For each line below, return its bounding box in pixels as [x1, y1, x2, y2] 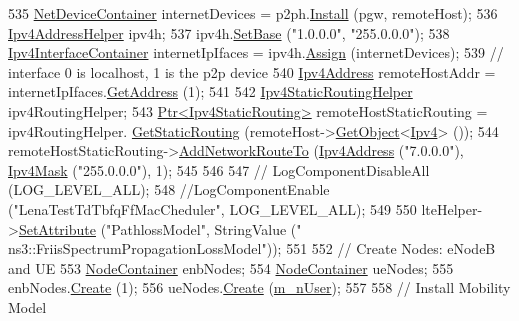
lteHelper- [421, 198, 483, 219]
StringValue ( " [214, 218, 302, 239]
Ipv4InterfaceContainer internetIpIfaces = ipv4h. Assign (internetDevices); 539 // [8, 42, 504, 63]
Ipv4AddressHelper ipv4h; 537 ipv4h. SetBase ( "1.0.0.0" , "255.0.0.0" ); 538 [8, 22, 450, 43]
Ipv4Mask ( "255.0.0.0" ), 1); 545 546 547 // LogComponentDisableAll [8, 159, 430, 180]
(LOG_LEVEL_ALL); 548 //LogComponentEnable [8, 179, 330, 200]
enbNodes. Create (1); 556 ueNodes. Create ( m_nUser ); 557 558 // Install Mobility [8, 277, 511, 298]
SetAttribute [18, 218, 96, 239]
